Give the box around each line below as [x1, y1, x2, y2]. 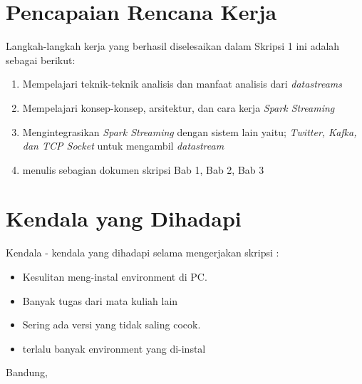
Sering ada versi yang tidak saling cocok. [22, 317, 201, 332]
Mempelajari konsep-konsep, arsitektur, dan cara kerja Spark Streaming [22, 100, 335, 115]
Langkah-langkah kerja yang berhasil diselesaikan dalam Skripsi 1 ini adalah [6, 38, 340, 53]
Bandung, [6, 365, 48, 380]
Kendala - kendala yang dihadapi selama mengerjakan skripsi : [6, 245, 279, 260]
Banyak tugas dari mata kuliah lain [22, 293, 178, 308]
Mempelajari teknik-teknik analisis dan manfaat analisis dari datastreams [22, 76, 343, 91]
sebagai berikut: [6, 52, 76, 67]
